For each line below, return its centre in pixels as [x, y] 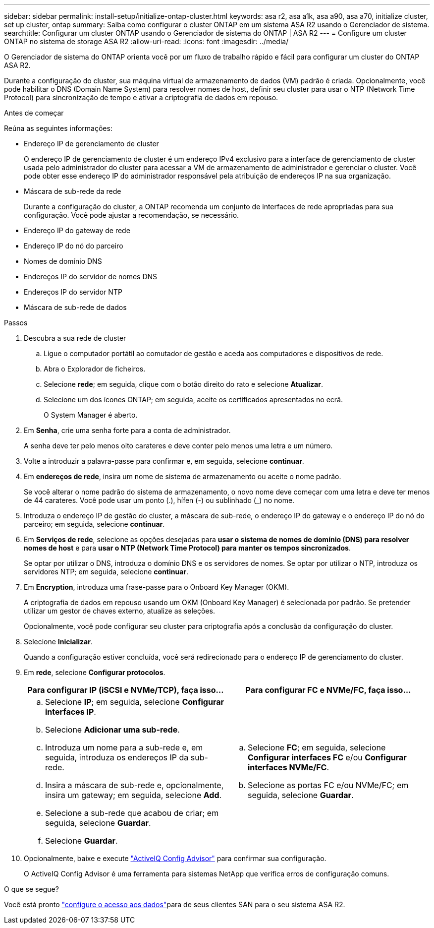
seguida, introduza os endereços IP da [117, 757]
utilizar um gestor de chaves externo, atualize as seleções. [119, 611]
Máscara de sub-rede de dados [75, 307]
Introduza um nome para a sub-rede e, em [124, 747]
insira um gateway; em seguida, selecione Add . [134, 795]
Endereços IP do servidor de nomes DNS [91, 277]
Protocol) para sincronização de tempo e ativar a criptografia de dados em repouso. [141, 97]
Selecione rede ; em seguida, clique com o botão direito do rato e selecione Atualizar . [183, 384]
